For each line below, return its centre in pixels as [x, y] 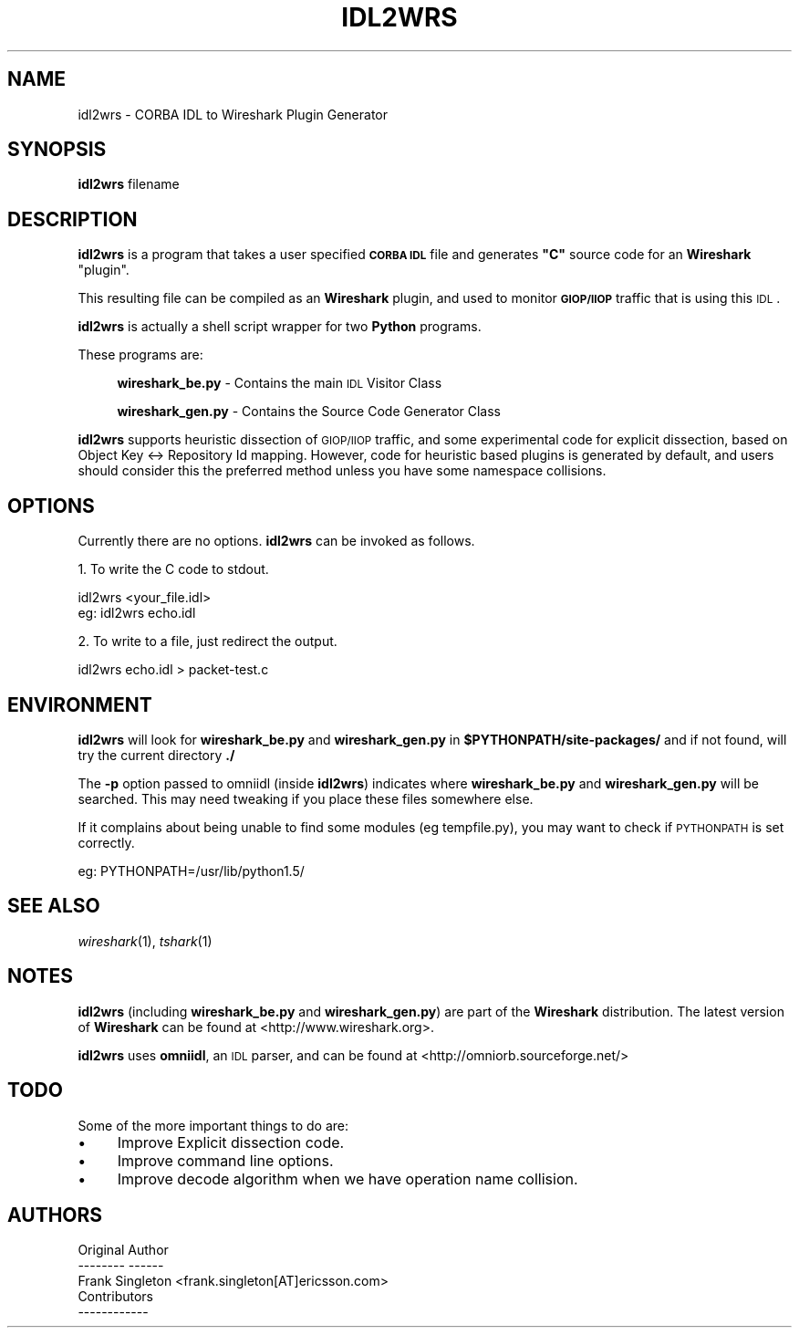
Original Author [123, 1250]
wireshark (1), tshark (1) [145, 941]
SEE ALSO [54, 906]
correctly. [106, 842]
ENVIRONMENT [80, 704]
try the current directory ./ [156, 755]
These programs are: [140, 355]
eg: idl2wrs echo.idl [137, 613]
